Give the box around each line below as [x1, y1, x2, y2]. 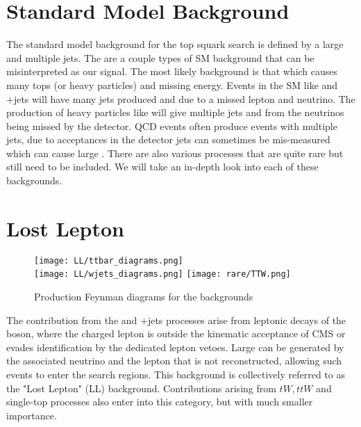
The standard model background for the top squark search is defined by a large [6, 37, 344, 51]
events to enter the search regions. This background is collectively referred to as [6, 367, 345, 382]
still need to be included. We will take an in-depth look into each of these [6, 159, 319, 174]
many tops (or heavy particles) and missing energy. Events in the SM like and [6, 77, 338, 92]
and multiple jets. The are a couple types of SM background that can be [6, 50, 314, 65]
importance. [6, 408, 57, 422]
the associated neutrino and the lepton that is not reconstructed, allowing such [6, 353, 342, 368]
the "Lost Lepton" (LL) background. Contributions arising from [6, 380, 276, 395]
